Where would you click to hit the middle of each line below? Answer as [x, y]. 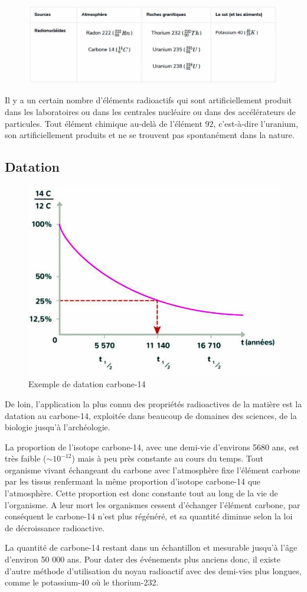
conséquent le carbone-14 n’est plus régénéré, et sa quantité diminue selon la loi [149, 516]
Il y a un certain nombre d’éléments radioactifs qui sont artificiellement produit [148, 100]
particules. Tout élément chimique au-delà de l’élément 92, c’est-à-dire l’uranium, [151, 123]
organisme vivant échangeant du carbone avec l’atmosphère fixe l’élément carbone [153, 470]
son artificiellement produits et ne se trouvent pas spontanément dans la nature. [150, 135]
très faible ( [26, 458]
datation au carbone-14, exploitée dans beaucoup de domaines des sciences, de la [151, 415]
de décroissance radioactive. [55, 527]
